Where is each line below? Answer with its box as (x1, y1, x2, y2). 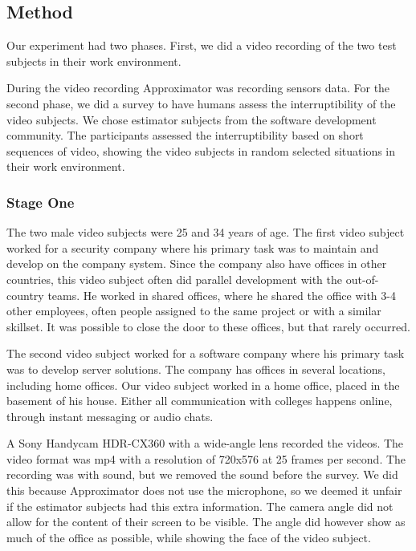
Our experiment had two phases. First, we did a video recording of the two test (6, 37, 397, 54)
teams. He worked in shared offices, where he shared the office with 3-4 (47, 286, 396, 303)
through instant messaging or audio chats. (6, 407, 214, 424)
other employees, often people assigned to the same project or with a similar (6, 302, 381, 319)
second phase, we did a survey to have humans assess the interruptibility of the (6, 95, 396, 111)
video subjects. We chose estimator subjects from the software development (6, 111, 377, 128)
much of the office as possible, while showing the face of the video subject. (6, 529, 371, 545)
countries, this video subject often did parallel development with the (6, 270, 342, 287)
